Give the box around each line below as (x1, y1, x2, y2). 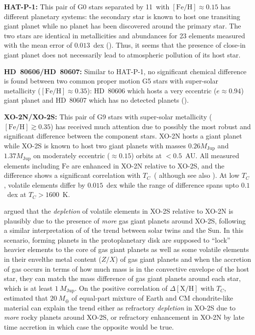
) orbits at (131, 150, 162, 161)
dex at (7, 189, 26, 199)
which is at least (4, 282, 53, 293)
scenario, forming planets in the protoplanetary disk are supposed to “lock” (4, 234, 230, 245)
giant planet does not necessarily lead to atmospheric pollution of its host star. (4, 49, 241, 59)
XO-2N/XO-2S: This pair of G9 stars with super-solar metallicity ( (4, 111, 212, 121)
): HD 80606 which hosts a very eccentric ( (87, 85, 217, 95)
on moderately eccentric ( (33, 150, 110, 161)
